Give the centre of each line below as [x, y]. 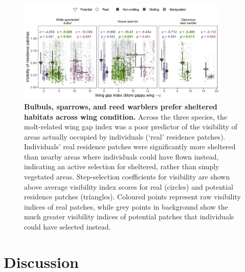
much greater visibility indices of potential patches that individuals [129, 217]
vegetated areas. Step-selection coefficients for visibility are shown [127, 177]
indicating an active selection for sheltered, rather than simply [122, 166]
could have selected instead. [68, 227]
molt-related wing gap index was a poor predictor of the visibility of [131, 127]
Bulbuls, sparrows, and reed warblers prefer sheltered [121, 106]
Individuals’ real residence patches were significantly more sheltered [130, 146]
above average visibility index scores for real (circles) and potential [129, 186]
